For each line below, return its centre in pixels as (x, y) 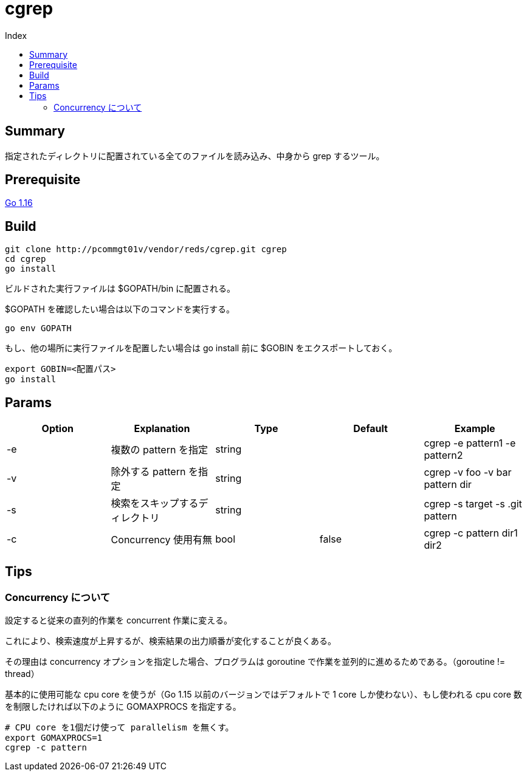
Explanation (162, 429)
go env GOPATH (38, 328)
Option (57, 429)
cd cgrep (26, 259)
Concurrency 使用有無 (162, 540)
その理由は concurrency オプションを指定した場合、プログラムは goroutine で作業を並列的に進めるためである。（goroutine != (255, 662)
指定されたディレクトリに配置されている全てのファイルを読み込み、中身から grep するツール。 (195, 156)
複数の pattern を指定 (159, 450)
